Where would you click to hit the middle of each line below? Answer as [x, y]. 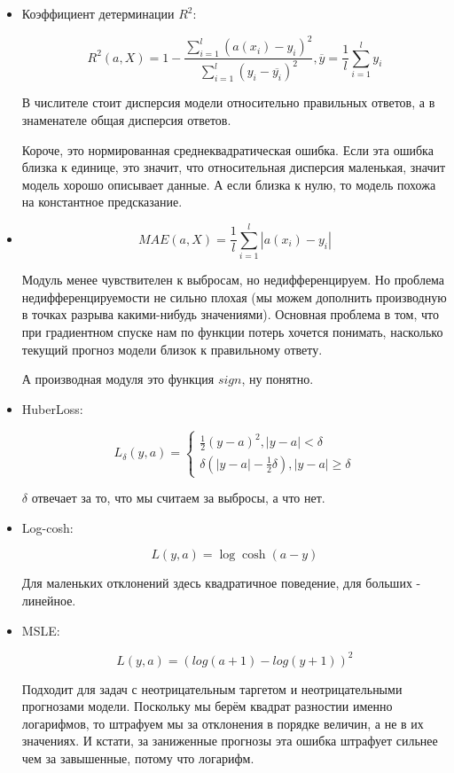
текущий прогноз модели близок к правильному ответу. [172, 349]
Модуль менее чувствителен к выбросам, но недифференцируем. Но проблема [233, 280]
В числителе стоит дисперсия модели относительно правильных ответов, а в [228, 102]
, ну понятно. [278, 379]
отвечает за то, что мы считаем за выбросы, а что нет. [178, 498]
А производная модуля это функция [118, 379]
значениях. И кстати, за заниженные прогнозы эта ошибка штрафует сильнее [230, 741]
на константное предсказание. [102, 202]
